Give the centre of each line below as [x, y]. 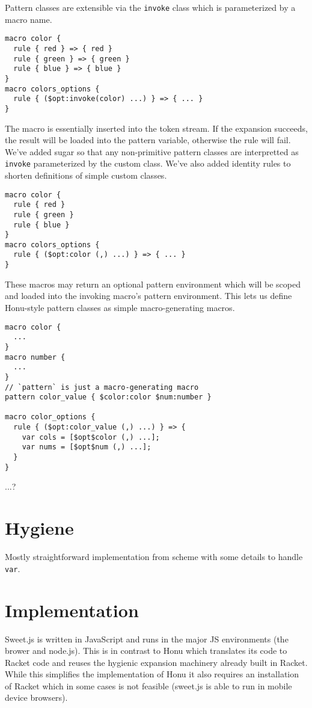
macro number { [35, 357]
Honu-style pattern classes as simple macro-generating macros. [120, 307]
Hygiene [39, 528]
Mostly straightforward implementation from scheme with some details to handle [154, 557]
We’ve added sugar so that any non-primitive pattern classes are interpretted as [152, 151]
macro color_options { [50, 417]
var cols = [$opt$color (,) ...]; [91, 437]
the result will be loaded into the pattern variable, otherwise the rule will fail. [148, 140]
